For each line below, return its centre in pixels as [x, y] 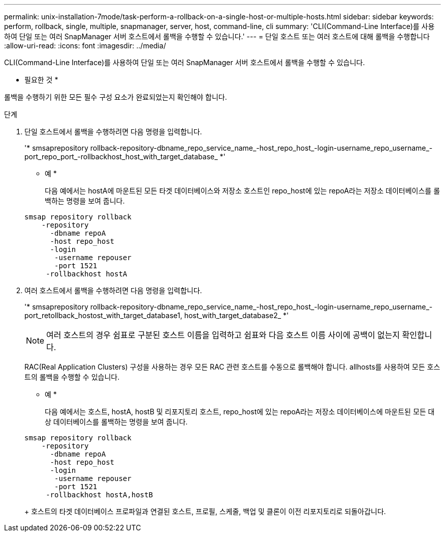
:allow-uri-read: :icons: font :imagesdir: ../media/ [85, 46]
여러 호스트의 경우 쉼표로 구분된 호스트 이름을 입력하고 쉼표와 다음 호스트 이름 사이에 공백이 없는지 [223, 335]
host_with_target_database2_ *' [236, 315]
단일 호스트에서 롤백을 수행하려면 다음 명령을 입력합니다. [113, 132]
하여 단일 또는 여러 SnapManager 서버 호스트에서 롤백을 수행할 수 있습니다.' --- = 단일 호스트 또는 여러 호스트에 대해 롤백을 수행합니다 [217, 36]
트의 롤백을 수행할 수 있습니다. [72, 377]
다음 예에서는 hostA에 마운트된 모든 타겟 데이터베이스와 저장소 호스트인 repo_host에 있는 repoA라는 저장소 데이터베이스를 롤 [243, 191]
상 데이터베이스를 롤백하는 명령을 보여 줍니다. [116, 422]
